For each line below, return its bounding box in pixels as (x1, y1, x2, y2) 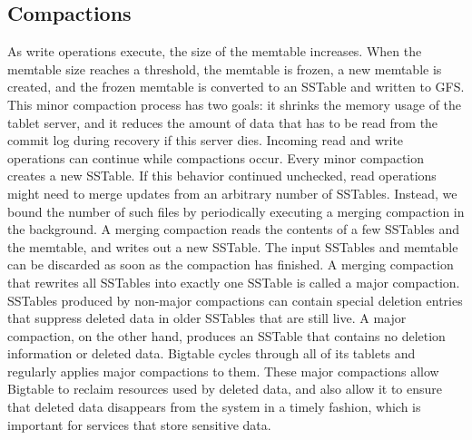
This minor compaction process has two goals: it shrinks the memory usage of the (7, 94, 462, 113)
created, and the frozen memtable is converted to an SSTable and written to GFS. (7, 77, 465, 96)
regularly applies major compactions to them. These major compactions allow (7, 361, 439, 380)
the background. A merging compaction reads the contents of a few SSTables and (7, 220, 460, 239)
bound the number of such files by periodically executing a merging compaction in (7, 201, 465, 220)
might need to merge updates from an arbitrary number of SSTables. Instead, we (7, 183, 457, 202)
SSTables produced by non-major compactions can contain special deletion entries (7, 290, 463, 309)
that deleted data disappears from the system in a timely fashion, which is (7, 397, 421, 416)
